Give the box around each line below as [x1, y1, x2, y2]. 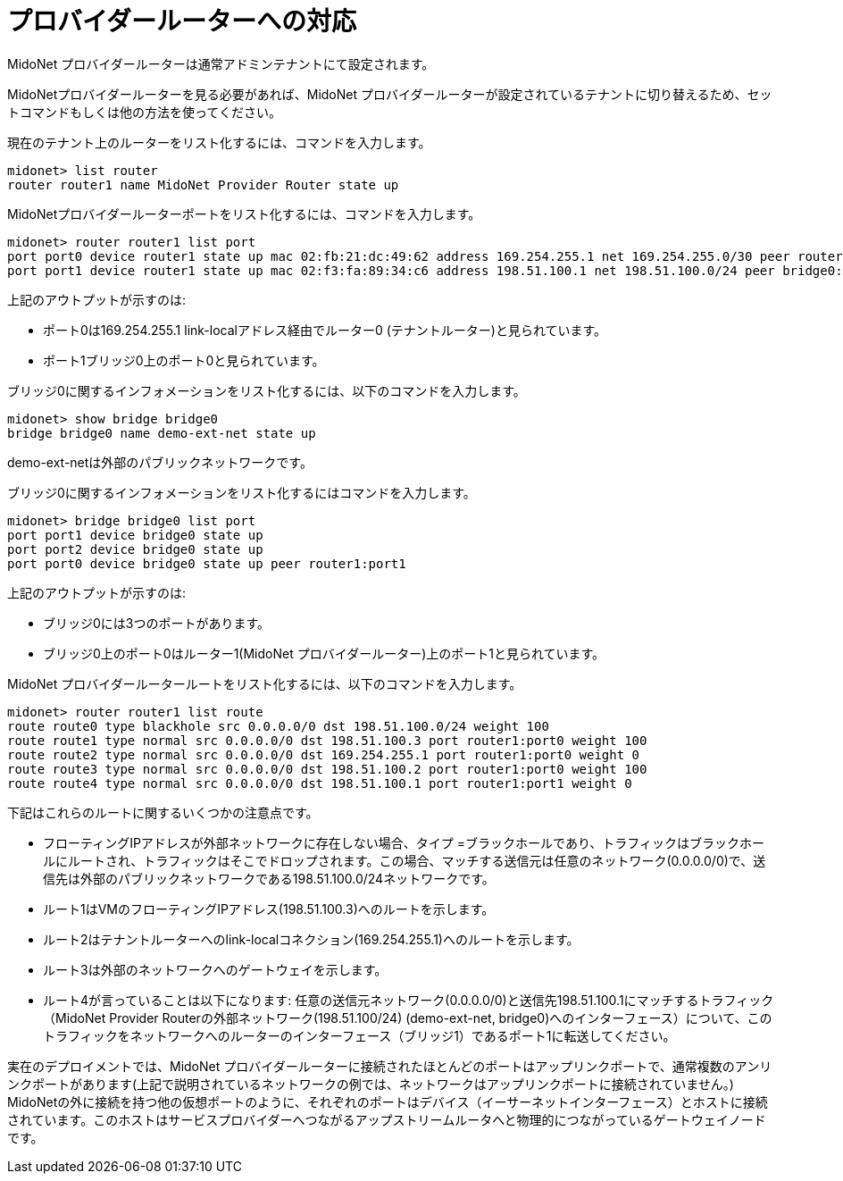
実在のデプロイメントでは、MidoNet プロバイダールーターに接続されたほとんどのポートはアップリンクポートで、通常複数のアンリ [7, 1058, 772, 1074]
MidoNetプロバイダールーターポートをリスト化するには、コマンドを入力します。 [7, 205, 481, 222]
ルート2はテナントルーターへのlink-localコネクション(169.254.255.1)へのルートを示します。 [43, 931, 580, 947]
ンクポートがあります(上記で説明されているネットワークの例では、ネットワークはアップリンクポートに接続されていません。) [7, 1076, 734, 1092]
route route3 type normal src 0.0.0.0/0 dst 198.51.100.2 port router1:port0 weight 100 [7, 761, 647, 776]
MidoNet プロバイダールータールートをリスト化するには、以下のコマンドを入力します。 [7, 675, 522, 691]
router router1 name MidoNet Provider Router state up [7, 177, 399, 192]
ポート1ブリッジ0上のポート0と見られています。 [43, 352, 325, 368]
